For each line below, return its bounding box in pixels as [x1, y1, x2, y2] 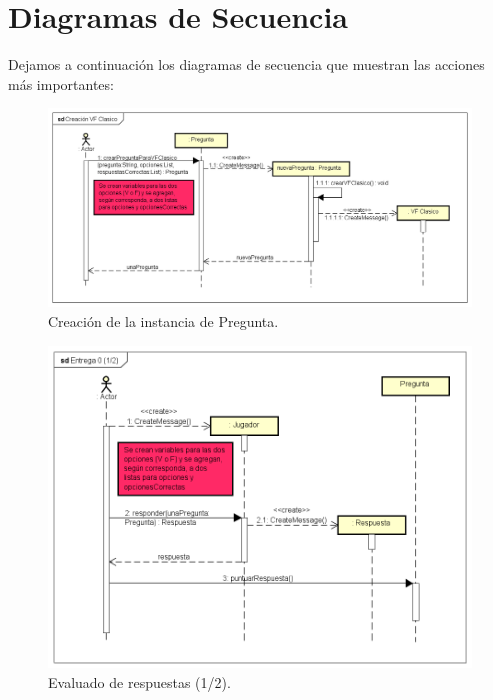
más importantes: [8, 73, 114, 94]
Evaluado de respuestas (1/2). [48, 672, 231, 693]
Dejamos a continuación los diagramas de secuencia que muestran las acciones [8, 54, 485, 75]
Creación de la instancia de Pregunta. [48, 311, 279, 332]
